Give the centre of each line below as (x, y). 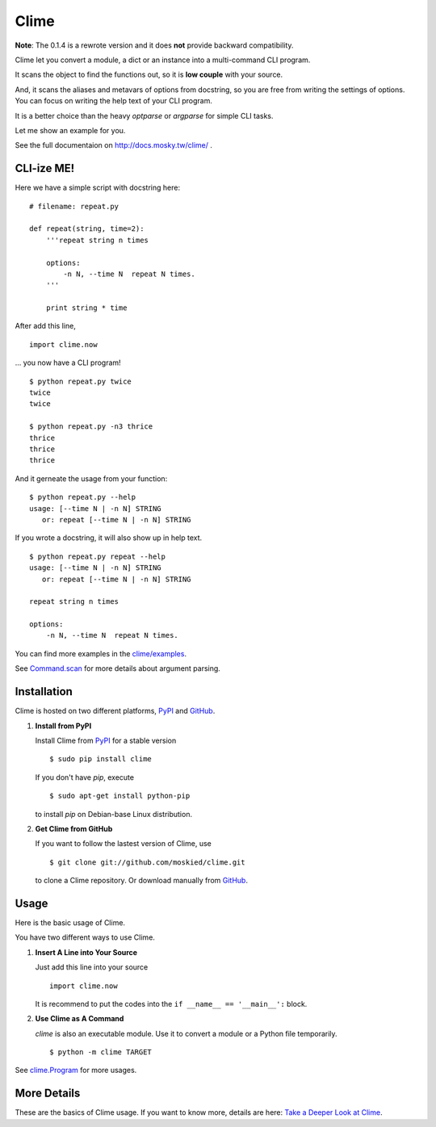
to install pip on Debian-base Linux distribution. (114, 814)
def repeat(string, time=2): (87, 229)
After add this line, (45, 326)
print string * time (86, 308)
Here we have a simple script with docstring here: (98, 188)
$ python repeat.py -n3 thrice (91, 427)
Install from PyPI (63, 726)
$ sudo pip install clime (101, 759)
